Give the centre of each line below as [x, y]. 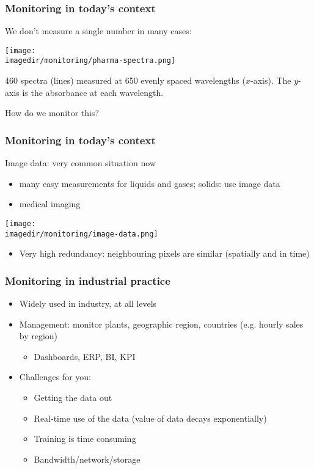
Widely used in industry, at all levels [88, 303]
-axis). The [271, 80]
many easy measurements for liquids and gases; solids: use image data [150, 183]
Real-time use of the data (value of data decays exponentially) [150, 418]
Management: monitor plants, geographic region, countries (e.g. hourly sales [161, 324]
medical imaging [50, 204]
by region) [38, 336]
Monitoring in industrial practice [88, 280]
